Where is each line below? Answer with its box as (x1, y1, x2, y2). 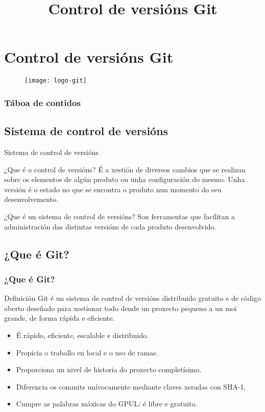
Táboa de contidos (4, 96, 81, 109)
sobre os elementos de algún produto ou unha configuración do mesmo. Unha (4, 174, 245, 185)
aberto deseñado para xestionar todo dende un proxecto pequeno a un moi (4, 302, 237, 313)
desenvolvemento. (4, 194, 58, 204)
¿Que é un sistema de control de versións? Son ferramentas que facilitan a (4, 211, 235, 221)
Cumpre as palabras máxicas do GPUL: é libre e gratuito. (16, 398, 198, 409)
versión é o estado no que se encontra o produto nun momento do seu (4, 184, 222, 194)
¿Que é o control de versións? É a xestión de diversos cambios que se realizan (4, 164, 246, 174)
